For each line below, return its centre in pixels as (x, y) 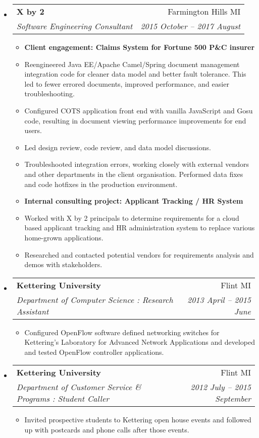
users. (33, 130)
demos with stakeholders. (63, 264)
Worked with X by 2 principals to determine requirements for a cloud (132, 217)
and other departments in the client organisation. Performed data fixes (134, 174)
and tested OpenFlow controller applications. (94, 352)
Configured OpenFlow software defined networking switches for (122, 332)
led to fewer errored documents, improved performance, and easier (127, 83)
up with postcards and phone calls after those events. (107, 430)
